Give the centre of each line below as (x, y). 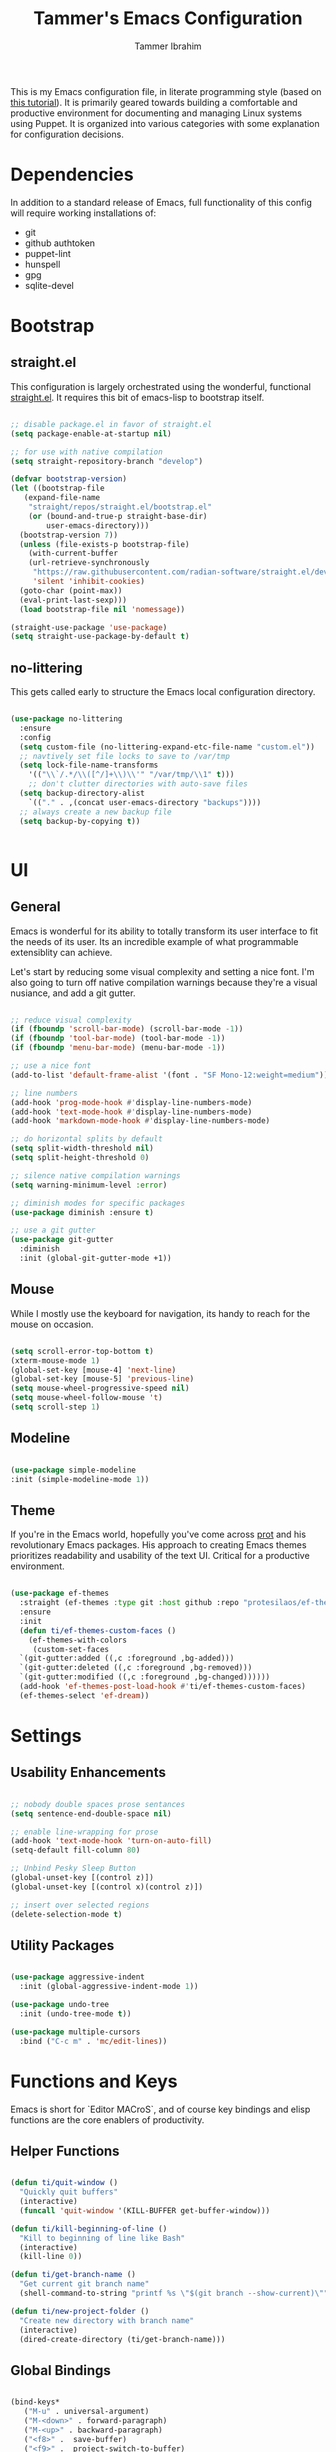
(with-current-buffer (73, 553)
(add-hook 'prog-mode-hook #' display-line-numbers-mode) (131, 1102)
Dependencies (72, 174)
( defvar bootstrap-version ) (69, 479)
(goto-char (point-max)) (71, 590)
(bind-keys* (35, 2402)
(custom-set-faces (71, 1649)
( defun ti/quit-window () (64, 2183)
